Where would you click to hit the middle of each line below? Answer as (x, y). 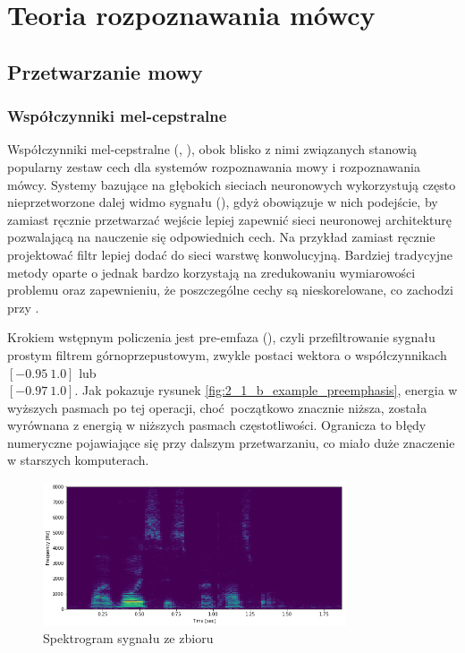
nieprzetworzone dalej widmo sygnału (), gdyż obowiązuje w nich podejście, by (223, 202)
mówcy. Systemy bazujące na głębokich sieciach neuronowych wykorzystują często (232, 184)
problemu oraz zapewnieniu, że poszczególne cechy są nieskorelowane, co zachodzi (230, 290)
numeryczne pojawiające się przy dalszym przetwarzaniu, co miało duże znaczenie (231, 442)
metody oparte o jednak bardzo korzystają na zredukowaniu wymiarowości (211, 272)
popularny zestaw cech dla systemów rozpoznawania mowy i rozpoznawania (214, 166)
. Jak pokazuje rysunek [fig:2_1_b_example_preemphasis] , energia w (266, 390)
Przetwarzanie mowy (105, 71)
